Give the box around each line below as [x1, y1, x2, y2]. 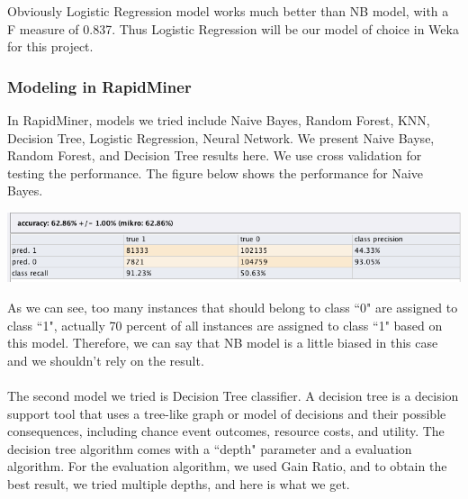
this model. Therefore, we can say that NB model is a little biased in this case [7, 333, 438, 352]
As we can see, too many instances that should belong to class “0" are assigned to [7, 298, 458, 316]
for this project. [7, 37, 94, 56]
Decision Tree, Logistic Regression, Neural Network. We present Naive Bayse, [7, 128, 435, 147]
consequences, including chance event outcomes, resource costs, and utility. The [7, 422, 445, 440]
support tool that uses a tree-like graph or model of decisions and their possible [7, 404, 446, 422]
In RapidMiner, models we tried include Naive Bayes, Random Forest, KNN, [7, 111, 430, 129]
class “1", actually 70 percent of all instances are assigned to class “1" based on [7, 315, 443, 334]
